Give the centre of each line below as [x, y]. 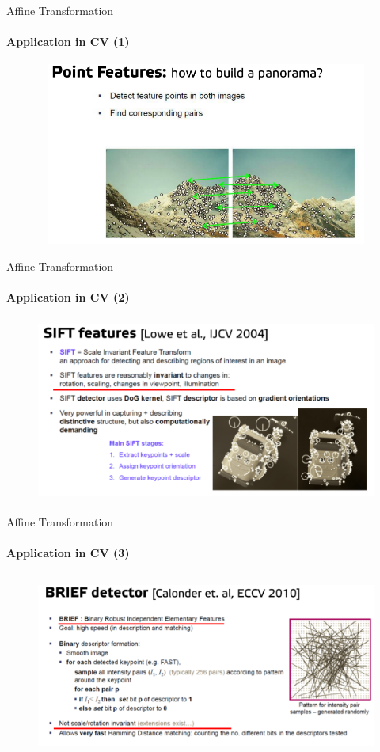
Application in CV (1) [68, 42]
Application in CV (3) [68, 552]
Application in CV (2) [68, 296]
